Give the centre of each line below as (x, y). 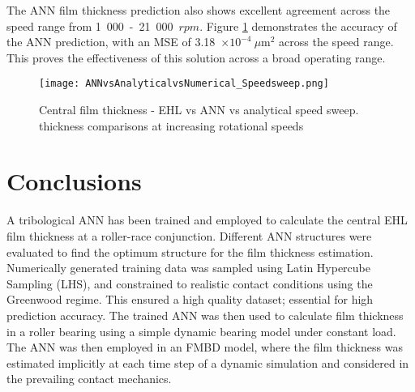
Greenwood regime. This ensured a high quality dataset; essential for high (190, 299)
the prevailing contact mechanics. (89, 379)
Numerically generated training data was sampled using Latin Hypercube (188, 268)
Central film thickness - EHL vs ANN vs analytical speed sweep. (199, 110)
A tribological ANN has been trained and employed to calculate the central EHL (207, 220)
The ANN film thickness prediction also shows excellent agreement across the (199, 10)
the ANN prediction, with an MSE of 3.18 (111, 42)
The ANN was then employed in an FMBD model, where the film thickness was (205, 347)
